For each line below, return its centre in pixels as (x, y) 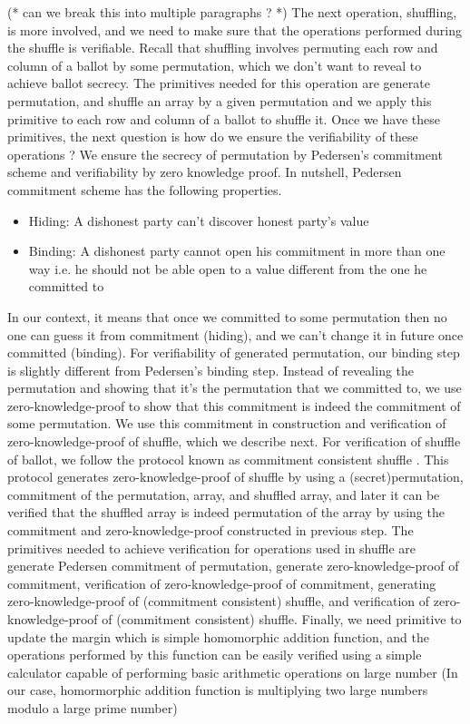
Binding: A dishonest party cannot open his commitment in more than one (237, 251)
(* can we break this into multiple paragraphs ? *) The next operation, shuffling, (232, 12)
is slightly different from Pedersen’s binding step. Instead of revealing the (211, 370)
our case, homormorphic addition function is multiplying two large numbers (218, 690)
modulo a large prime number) (93, 707)
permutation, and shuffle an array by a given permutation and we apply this (220, 100)
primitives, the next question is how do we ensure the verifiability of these (213, 137)
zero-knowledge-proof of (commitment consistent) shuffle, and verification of (219, 601)
